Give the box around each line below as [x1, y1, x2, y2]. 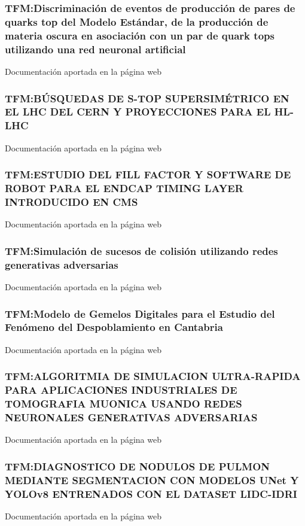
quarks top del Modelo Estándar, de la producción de [5, 14, 269, 29]
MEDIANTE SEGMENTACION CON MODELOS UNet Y [5, 472, 299, 487]
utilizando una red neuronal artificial [5, 41, 186, 56]
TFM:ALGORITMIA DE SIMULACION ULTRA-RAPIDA [5, 369, 301, 384]
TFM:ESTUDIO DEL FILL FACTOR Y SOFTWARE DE [5, 167, 291, 182]
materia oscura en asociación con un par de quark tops [5, 28, 274, 42]
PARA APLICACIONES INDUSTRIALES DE [5, 382, 237, 397]
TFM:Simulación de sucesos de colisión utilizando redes [5, 243, 278, 258]
